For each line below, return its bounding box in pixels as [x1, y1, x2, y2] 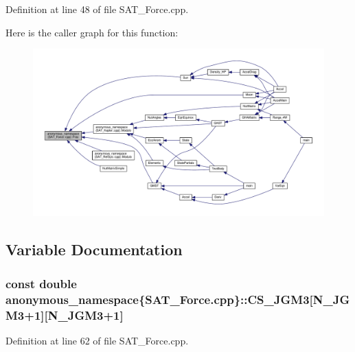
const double [5, 274, 77, 292]
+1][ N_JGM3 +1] [24, 306, 124, 323]
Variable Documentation [5, 239, 183, 260]
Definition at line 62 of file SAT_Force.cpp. [5, 333, 189, 347]
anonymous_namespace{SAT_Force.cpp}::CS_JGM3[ [5, 290, 313, 307]
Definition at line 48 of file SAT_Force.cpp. [5, 2, 189, 16]
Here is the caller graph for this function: [5, 25, 179, 39]
